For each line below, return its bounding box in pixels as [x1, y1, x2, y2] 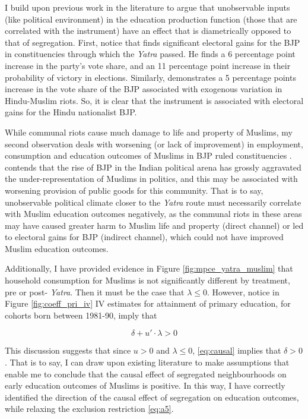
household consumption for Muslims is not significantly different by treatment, [5, 274, 290, 286]
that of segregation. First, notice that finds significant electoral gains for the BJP [5, 36, 300, 48]
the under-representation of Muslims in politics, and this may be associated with [5, 172, 298, 185]
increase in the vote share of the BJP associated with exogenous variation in [5, 83, 282, 95]
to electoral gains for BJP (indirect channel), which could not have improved [5, 231, 284, 243]
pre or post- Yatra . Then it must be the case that [5, 285, 185, 298]
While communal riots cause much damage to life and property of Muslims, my [5, 125, 293, 138]
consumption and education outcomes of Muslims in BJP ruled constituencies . [5, 149, 292, 162]
